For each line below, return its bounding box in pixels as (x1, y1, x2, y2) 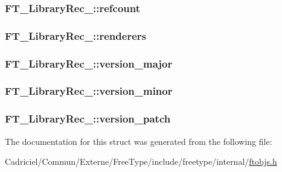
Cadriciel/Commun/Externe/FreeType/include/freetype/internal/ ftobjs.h (5, 155, 277, 168)
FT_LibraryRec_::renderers (5, 28, 146, 43)
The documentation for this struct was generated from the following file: (5, 135, 272, 147)
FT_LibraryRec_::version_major (5, 56, 173, 71)
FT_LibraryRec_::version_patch (5, 111, 171, 126)
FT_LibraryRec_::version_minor (5, 83, 173, 98)
